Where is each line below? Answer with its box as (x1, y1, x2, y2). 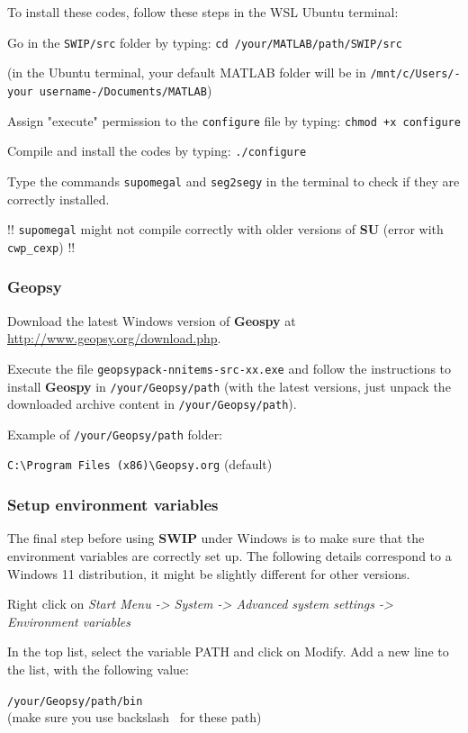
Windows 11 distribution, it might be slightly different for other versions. (7, 564, 410, 583)
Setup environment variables (7, 493, 219, 516)
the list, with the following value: (7, 659, 189, 678)
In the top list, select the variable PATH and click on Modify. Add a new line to (7, 642, 449, 661)
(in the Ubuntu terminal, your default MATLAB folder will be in (7, 63, 366, 82)
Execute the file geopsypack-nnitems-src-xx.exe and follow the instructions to (7, 358, 452, 377)
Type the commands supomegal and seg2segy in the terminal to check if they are (7, 171, 460, 190)
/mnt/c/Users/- (370, 68, 461, 81)
